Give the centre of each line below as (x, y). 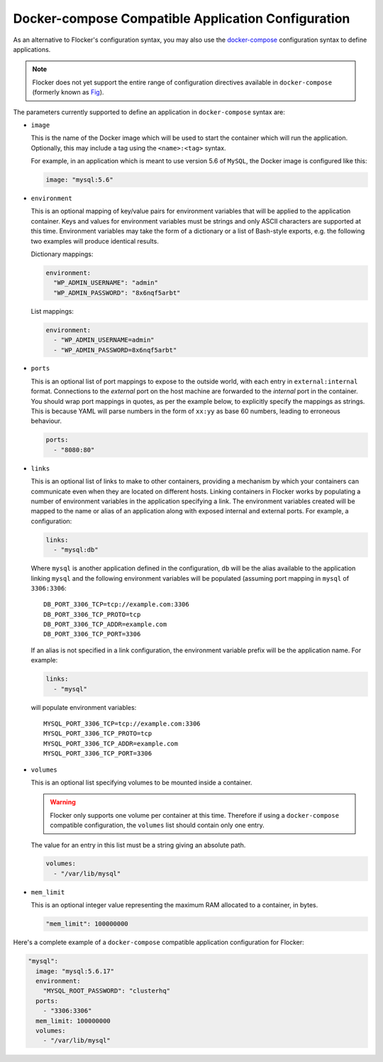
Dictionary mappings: (62, 254)
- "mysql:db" (76, 550)
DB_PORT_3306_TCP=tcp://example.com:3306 (116, 604)
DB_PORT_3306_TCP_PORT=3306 (92, 634)
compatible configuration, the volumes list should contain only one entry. (157, 825)
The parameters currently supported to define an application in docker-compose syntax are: (149, 112)
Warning (63, 802)
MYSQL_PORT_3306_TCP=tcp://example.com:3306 (122, 723)
